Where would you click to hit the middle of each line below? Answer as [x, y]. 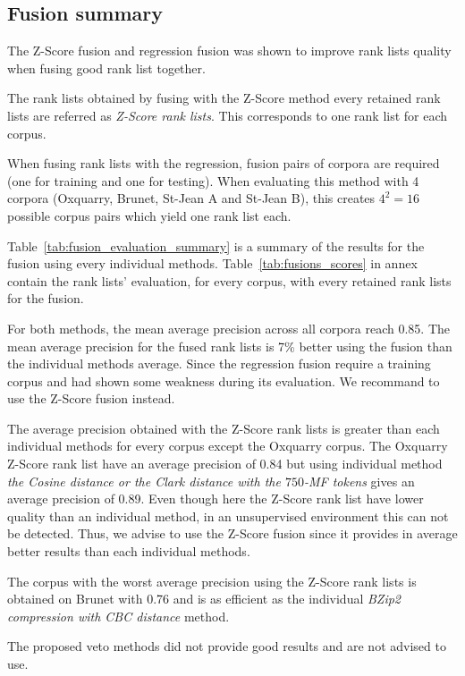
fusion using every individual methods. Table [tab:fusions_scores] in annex [212, 263]
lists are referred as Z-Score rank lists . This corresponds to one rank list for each [228, 115]
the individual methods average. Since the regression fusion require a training [219, 363]
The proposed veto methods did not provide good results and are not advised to [227, 646]
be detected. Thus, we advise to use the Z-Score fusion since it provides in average [232, 533]
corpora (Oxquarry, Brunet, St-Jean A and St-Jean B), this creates [191, 198]
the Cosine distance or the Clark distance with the [144, 481]
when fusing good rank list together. [106, 68]
